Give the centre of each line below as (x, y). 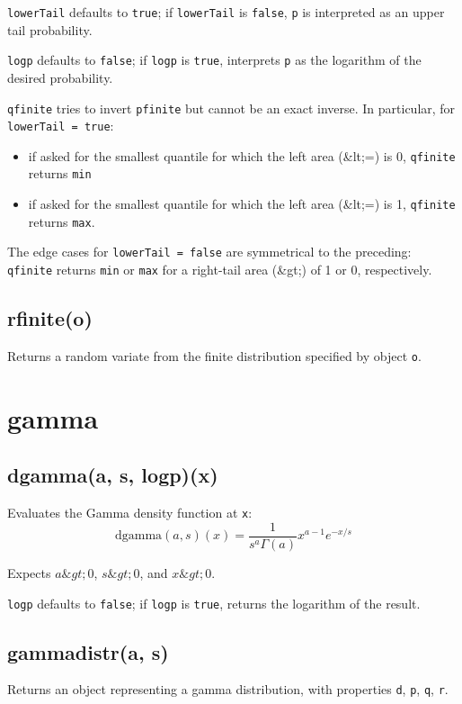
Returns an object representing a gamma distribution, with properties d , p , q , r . (228, 689)
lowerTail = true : (61, 126)
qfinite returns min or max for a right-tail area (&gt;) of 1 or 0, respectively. (220, 270)
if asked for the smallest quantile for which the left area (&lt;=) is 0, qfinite (242, 155)
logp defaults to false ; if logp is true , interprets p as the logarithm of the (214, 60)
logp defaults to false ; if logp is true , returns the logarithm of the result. (214, 603)
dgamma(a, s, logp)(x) (113, 475)
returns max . (62, 221)
